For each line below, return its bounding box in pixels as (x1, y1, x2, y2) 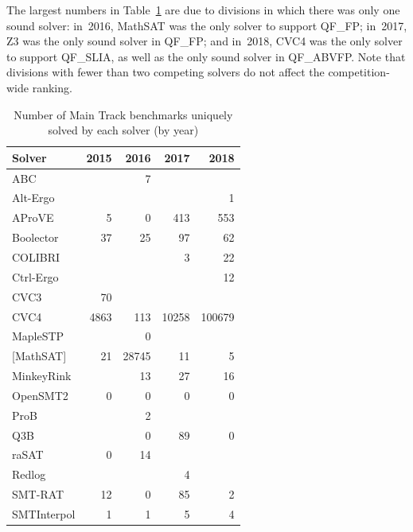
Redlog (12, 466, 46, 483)
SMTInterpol (12, 505, 76, 522)
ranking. (32, 79, 72, 95)
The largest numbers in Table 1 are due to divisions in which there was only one (6, 2, 400, 17)
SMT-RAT (12, 486, 64, 503)
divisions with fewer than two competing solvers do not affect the (6, 64, 325, 80)
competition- (328, 64, 390, 80)
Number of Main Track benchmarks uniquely (14, 106, 233, 122)
